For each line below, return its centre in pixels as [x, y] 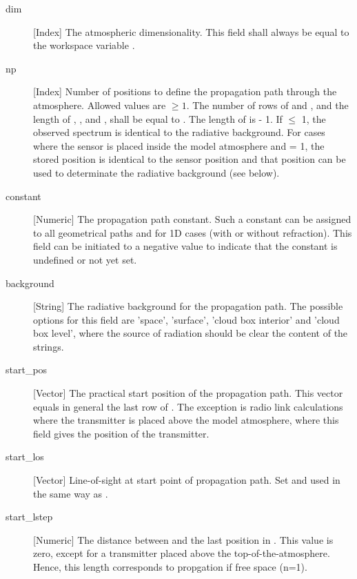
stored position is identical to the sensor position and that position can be [190, 159]
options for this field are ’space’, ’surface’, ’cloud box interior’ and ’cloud [186, 319]
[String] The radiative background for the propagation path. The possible [188, 306]
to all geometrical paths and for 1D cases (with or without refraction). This [193, 232]
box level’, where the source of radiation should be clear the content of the [191, 333]
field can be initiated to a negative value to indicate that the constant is [185, 246]
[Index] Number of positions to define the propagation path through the [185, 91]
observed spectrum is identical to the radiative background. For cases [179, 132]
